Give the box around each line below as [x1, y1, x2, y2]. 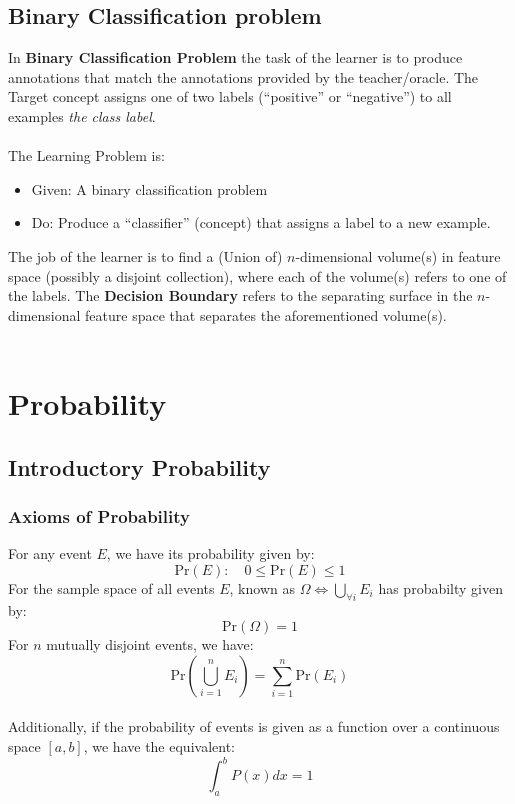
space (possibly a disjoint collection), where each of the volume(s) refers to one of [8, 265, 507, 286]
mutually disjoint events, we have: [46, 634, 254, 655]
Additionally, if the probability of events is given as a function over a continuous [8, 716, 500, 737]
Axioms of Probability [8, 504, 190, 528]
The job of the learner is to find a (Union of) [8, 245, 283, 266]
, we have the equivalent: [83, 736, 235, 757]
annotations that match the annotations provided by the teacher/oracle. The [8, 66, 479, 87]
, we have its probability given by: [106, 543, 315, 564]
